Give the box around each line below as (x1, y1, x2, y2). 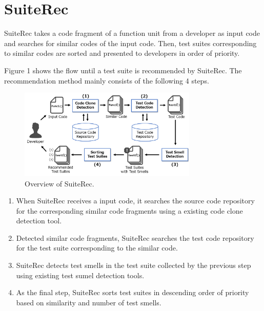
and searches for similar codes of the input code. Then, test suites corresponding (4, 37, 257, 48)
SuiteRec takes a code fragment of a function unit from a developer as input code (4, 28, 260, 38)
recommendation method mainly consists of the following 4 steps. (4, 75, 209, 86)
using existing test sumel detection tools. (16, 269, 145, 280)
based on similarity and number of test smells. (16, 297, 161, 307)
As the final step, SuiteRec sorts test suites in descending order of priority (16, 287, 249, 298)
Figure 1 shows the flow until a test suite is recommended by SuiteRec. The (4, 65, 242, 75)
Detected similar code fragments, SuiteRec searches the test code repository (16, 232, 254, 243)
